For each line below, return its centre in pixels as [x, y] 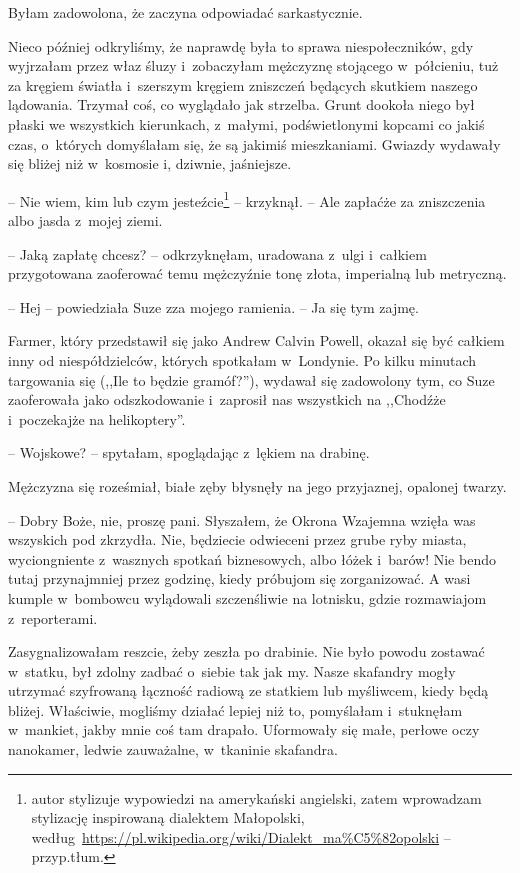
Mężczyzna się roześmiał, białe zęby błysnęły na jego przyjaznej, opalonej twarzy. [257, 485]
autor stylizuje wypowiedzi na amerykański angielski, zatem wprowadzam [256, 797]
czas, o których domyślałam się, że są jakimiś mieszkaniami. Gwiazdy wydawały [254, 143]
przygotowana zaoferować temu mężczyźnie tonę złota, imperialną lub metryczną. [257, 273]
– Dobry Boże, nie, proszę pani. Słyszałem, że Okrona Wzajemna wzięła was [242, 519]
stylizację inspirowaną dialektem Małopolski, [168, 817]
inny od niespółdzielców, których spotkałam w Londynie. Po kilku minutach [242, 359]
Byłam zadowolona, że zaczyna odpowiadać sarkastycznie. [185, 12]
